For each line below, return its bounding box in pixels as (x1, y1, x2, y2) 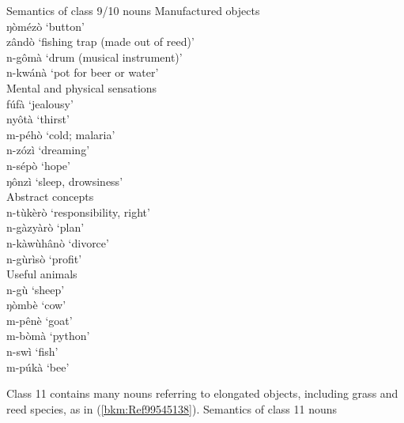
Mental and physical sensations (6, 79, 157, 96)
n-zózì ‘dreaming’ (6, 142, 90, 158)
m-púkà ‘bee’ (6, 358, 70, 375)
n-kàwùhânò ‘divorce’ (6, 234, 109, 251)
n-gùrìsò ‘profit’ (6, 250, 82, 266)
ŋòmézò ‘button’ (6, 17, 85, 34)
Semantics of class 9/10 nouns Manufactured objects (6, 2, 260, 18)
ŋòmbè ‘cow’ (6, 296, 66, 313)
